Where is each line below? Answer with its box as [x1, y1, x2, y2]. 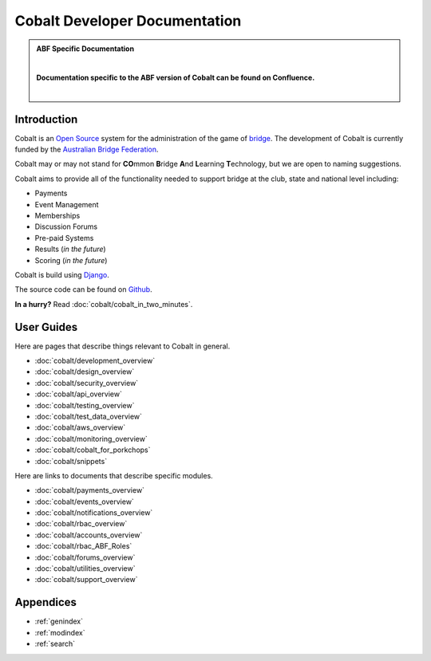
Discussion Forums [34, 222, 98, 231]
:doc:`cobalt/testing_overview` [34, 400, 135, 410]
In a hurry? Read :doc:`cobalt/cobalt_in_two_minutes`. [14, 299, 193, 309]
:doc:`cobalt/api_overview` [34, 389, 123, 399]
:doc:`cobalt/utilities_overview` [34, 564, 136, 573]
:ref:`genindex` [34, 616, 84, 626]
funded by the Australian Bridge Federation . [14, 144, 159, 155]
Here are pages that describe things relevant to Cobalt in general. [14, 341, 231, 351]
